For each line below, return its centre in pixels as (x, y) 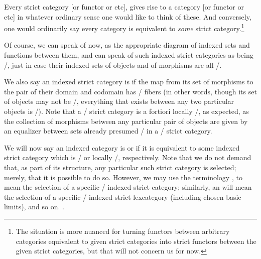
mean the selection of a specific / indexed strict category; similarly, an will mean (128, 187)
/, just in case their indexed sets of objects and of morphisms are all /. (113, 64)
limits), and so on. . (34, 207)
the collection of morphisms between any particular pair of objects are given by (126, 121)
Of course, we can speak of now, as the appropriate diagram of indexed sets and (127, 45)
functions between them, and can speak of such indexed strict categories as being (129, 55)
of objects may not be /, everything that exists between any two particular (119, 101)
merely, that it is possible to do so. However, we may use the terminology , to (123, 177)
